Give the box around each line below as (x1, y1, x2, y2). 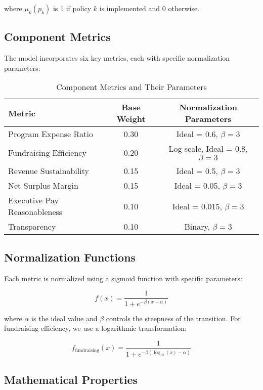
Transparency (8, 221, 56, 233)
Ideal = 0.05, (174, 180, 220, 192)
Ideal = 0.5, (176, 165, 218, 177)
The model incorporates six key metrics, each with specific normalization (4, 53, 230, 63)
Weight (116, 113, 146, 125)
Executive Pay (8, 194, 59, 206)
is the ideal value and (31, 313, 98, 323)
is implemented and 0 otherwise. (99, 3, 200, 13)
